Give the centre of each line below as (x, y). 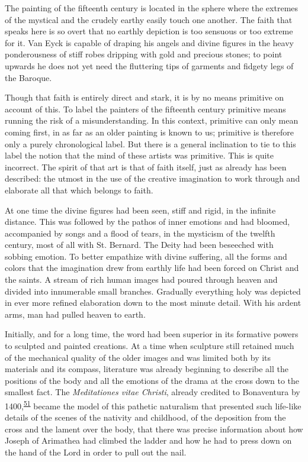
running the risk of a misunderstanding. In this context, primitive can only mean (152, 120)
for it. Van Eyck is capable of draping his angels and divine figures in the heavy (149, 42)
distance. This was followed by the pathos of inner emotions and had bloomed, (147, 222)
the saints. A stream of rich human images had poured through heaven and (141, 280)
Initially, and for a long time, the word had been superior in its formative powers (152, 334)
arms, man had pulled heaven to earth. (75, 314)
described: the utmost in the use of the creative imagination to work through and (153, 178)
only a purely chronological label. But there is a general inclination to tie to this (150, 143)
